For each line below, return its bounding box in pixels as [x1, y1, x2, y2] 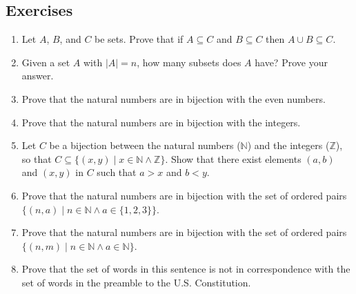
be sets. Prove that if [95, 32, 184, 46]
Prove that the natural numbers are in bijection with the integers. [21, 115, 301, 129]
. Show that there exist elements [165, 151, 301, 166]
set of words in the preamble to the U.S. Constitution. [21, 275, 251, 289]
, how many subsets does [137, 55, 241, 69]
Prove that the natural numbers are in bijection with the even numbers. [21, 91, 326, 106]
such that [97, 165, 137, 179]
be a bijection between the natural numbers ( [49, 138, 241, 153]
